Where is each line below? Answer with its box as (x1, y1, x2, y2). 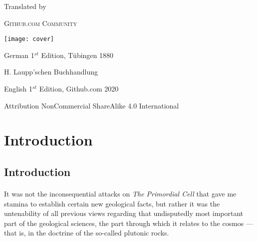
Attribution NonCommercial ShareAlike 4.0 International (4, 100, 179, 110)
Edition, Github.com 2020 (39, 83, 119, 94)
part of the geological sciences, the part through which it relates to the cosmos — (4, 217, 254, 228)
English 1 (4, 83, 33, 94)
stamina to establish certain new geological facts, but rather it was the (4, 198, 220, 208)
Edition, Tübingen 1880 (41, 49, 114, 60)
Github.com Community (4, 17, 77, 28)
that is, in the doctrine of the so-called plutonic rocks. (4, 227, 169, 238)
